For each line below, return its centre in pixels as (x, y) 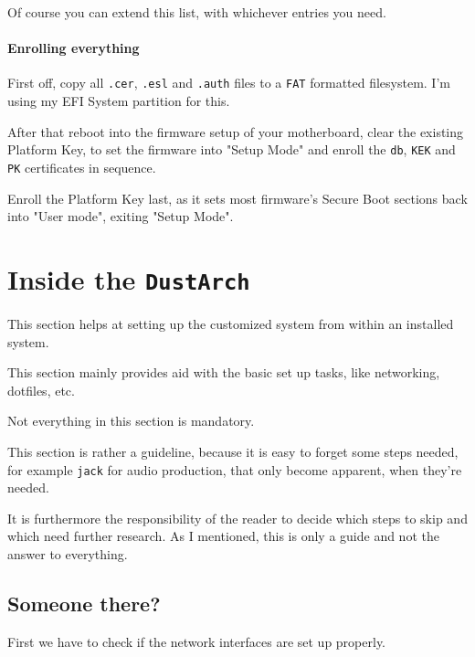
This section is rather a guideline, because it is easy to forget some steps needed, (233, 451)
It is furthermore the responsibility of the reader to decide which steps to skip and (237, 518)
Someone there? (84, 603)
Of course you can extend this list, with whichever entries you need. (197, 12)
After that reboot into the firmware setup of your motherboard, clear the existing (236, 131)
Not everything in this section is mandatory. (131, 421)
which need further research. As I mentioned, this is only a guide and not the (223, 536)
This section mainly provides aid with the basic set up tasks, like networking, (224, 372)
